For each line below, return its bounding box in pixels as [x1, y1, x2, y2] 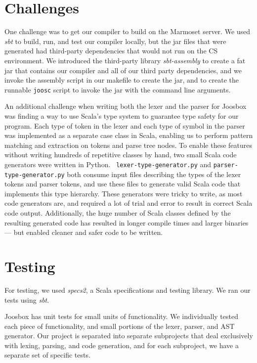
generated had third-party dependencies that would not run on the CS [4, 45, 218, 56]
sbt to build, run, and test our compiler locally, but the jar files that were [4, 36, 226, 46]
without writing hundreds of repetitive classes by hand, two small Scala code [4, 149, 237, 160]
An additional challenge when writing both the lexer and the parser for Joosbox [4, 101, 247, 111]
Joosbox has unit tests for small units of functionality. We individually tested [4, 311, 238, 321]
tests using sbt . [4, 294, 49, 305]
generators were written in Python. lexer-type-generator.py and [4, 159, 212, 169]
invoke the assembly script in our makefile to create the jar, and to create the [4, 75, 239, 85]
